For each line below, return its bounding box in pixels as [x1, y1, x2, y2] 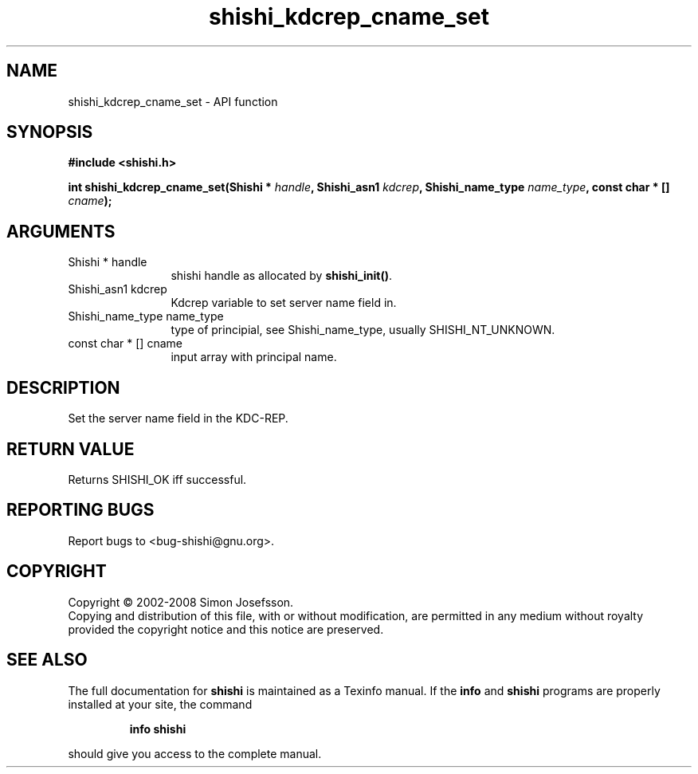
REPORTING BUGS [6, 500, 155, 521]
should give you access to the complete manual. [68, 746, 322, 760]
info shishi [129, 721, 186, 736]
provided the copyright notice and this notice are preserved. [68, 622, 384, 636]
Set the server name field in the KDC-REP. [68, 411, 288, 426]
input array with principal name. [171, 350, 337, 364]
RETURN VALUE [6, 438, 135, 459]
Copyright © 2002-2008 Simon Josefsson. [68, 595, 294, 609]
